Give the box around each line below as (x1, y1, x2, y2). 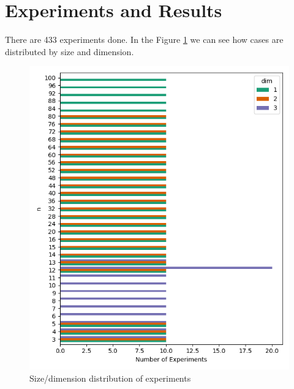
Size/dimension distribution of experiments (29, 371, 191, 384)
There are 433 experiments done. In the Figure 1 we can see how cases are (5, 33, 284, 46)
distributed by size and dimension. (5, 45, 134, 58)
